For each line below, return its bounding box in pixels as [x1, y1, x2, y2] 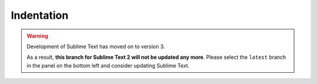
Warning [26, 32, 48, 39]
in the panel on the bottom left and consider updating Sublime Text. [26, 62, 190, 69]
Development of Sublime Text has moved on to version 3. [26, 43, 166, 50]
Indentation [11, 9, 69, 22]
